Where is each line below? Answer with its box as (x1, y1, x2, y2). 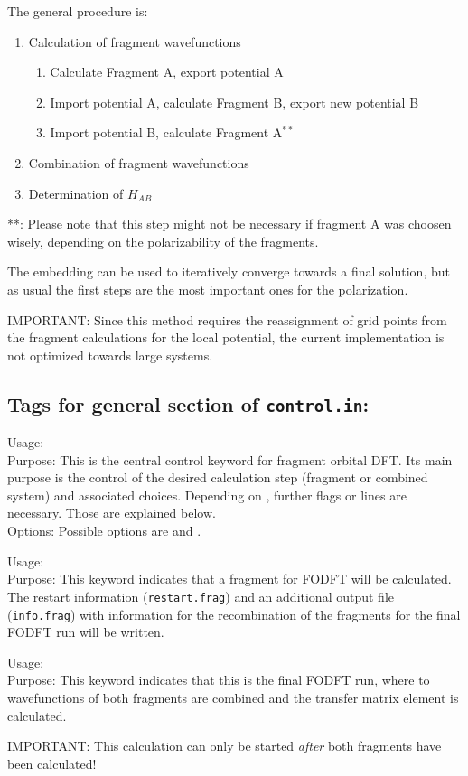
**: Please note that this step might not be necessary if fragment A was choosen (7, 214, 452, 233)
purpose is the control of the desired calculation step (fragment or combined (7, 468, 428, 487)
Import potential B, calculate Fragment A (50, 123, 283, 142)
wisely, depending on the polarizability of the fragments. (7, 231, 319, 250)
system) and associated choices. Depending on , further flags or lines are (7, 485, 407, 504)
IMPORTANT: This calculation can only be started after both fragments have (7, 736, 442, 755)
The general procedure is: (7, 2, 148, 20)
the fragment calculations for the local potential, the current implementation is (7, 328, 445, 347)
